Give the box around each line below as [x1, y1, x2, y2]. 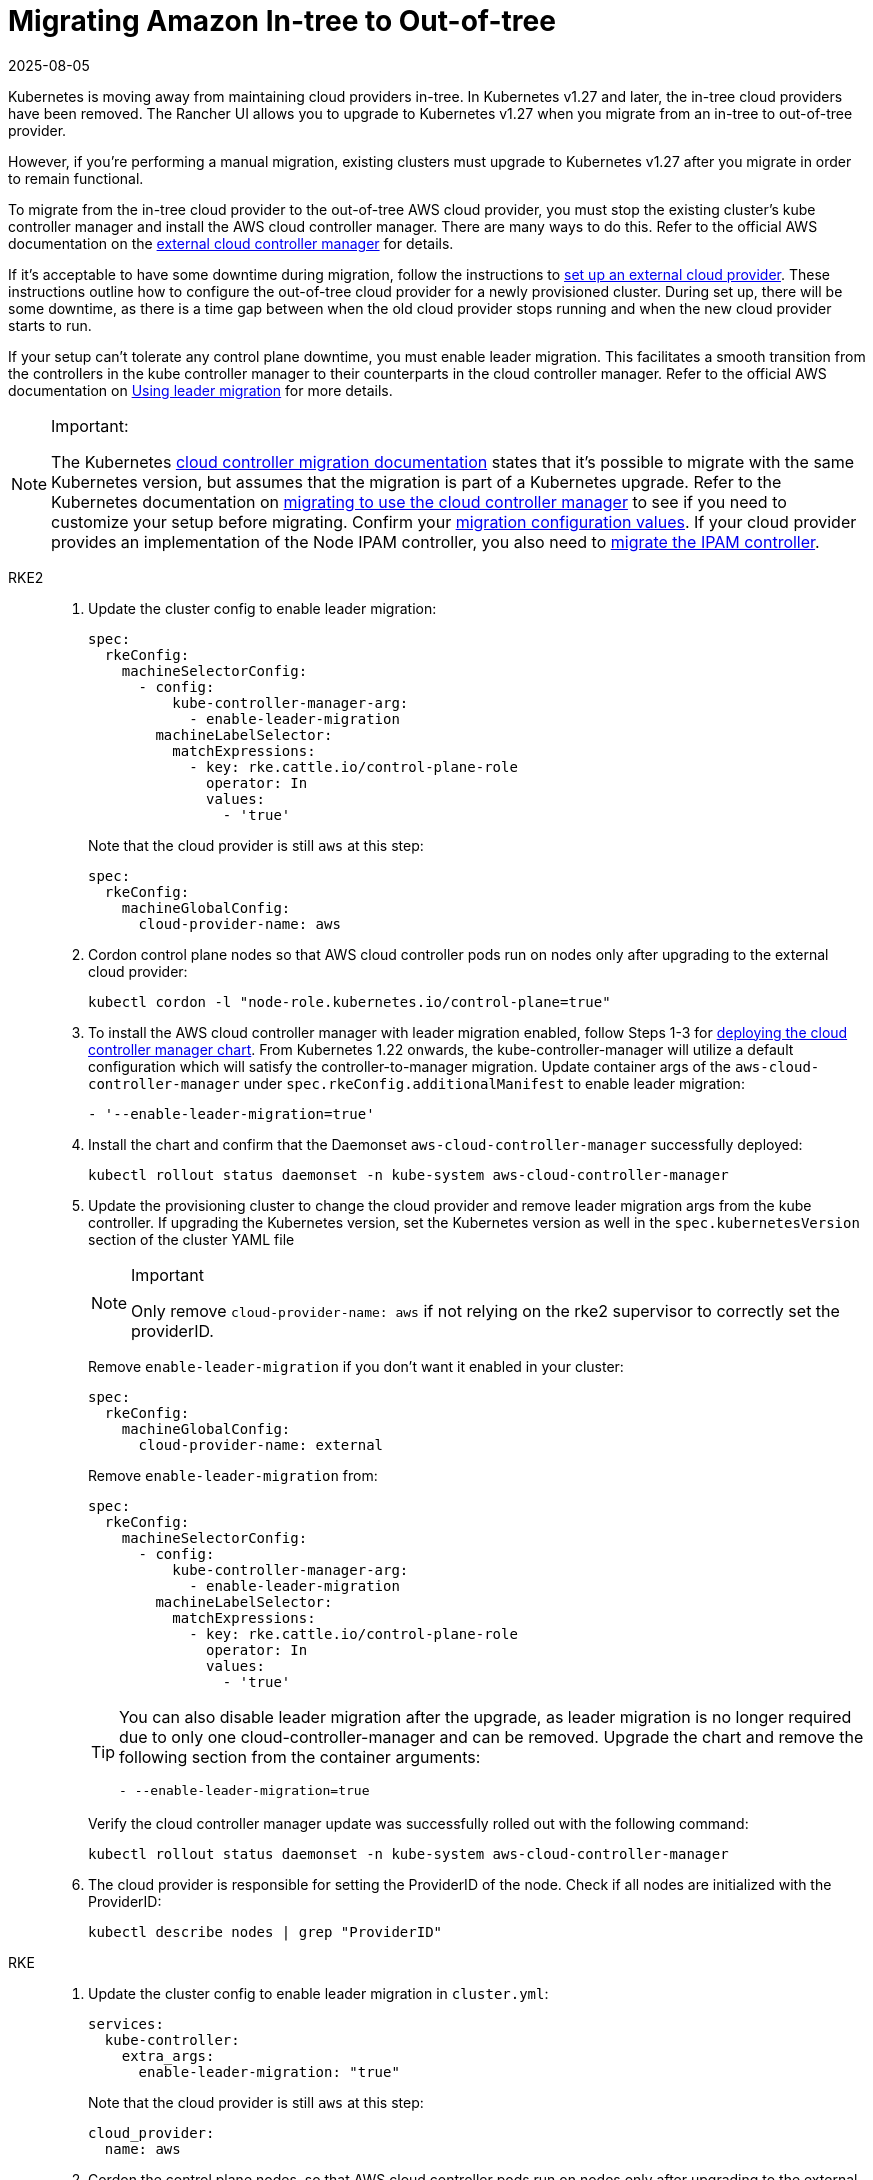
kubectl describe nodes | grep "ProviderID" [88, 1923, 443, 1940]
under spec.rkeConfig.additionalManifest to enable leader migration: [243, 1074, 745, 1092]
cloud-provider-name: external [138, 1436, 384, 1453]
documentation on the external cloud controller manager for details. [8, 234, 454, 252]
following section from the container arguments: [119, 1746, 481, 1767]
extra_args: [121, 2047, 215, 2064]
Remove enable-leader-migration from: [88, 1466, 378, 1484]
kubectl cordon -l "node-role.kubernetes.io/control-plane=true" [88, 993, 611, 1010]
